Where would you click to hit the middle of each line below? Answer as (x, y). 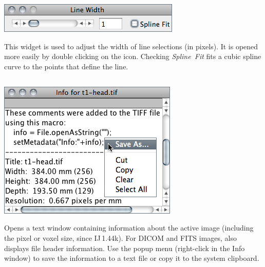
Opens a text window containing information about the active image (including (129, 228)
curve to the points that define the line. (66, 66)
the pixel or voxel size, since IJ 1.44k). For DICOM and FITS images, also (121, 237)
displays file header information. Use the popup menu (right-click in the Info (125, 248)
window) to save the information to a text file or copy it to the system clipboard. (132, 258)
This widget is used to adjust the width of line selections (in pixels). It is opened (131, 46)
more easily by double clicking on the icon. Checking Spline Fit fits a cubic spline (133, 56)
